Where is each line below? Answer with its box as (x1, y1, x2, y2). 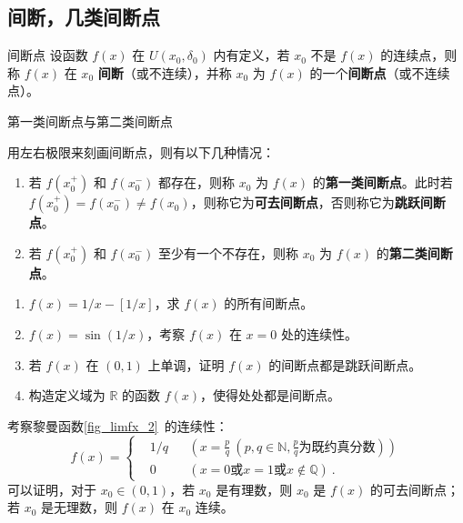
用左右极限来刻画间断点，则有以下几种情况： (7, 142, 275, 161)
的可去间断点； (369, 479, 459, 498)
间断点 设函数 (7, 45, 88, 65)
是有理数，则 (216, 479, 293, 498)
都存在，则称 (157, 173, 235, 192)
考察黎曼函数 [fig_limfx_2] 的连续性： (7, 416, 228, 435)
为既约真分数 (298, 440, 376, 454)
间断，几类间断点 (7, 3, 160, 31)
